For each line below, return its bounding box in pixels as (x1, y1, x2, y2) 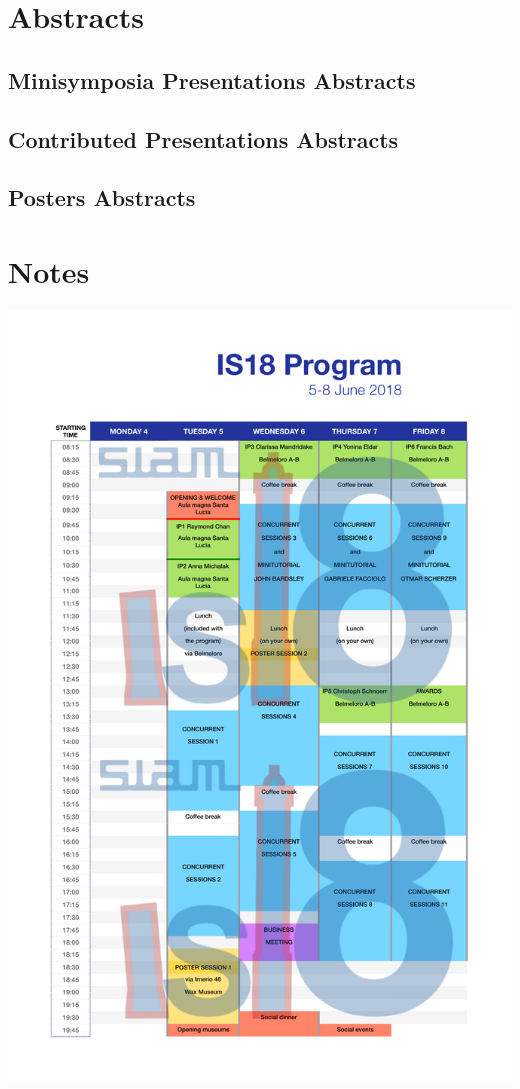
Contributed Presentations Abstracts (8, 123, 399, 154)
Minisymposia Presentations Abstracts (8, 64, 416, 95)
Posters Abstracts (8, 182, 196, 213)
